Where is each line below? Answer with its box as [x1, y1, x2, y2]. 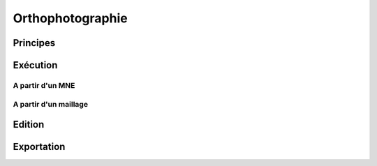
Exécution [13, 59, 58, 71]
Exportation [13, 141, 66, 153]
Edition [13, 119, 45, 130]
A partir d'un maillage [13, 99, 89, 109]
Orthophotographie [13, 10, 128, 26]
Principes [13, 37, 56, 49]
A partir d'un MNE [13, 80, 75, 90]
